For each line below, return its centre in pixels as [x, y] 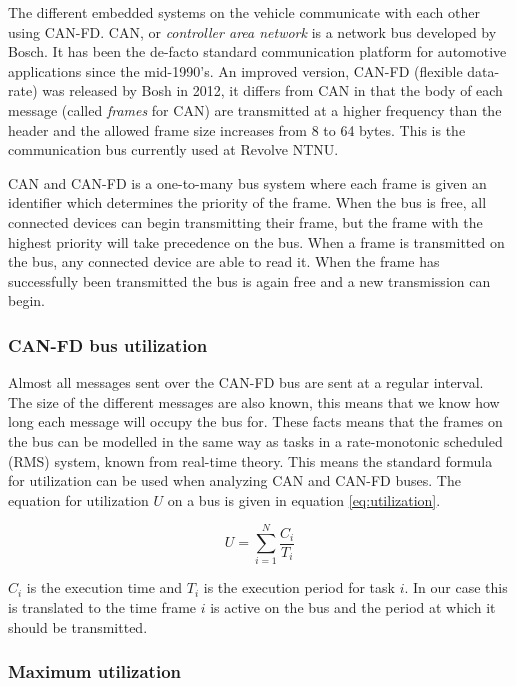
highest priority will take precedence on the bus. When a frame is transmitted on [256, 241]
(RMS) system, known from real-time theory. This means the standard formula [250, 460]
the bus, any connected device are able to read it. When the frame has [224, 261]
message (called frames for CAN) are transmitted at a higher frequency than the [255, 109]
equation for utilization [78, 499]
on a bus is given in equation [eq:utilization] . [304, 499]
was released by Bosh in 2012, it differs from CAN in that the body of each [272, 90]
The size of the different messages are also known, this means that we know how [254, 401]
